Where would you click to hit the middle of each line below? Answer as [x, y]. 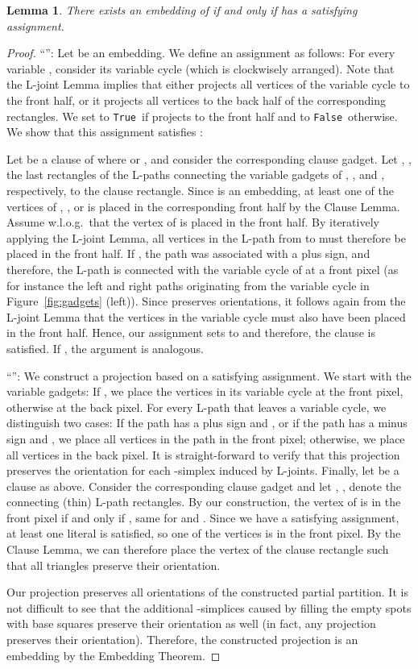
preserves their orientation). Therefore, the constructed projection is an [182, 640]
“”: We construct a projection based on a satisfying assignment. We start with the [209, 375]
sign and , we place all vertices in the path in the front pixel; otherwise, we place [206, 438]
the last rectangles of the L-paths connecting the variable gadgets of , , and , [196, 175]
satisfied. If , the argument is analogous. [105, 348]
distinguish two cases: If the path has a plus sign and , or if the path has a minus [207, 423]
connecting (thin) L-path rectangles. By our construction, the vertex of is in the [204, 502]
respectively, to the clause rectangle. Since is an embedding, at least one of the [201, 190]
